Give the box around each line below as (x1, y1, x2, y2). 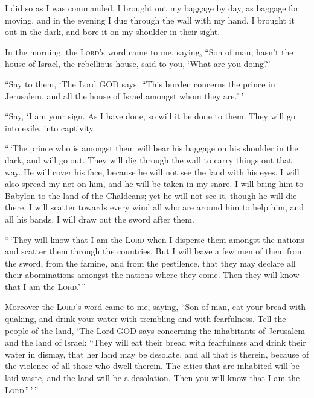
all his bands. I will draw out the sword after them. (5, 212, 194, 225)
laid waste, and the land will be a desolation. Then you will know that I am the (5, 371, 300, 384)
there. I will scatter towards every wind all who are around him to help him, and (5, 201, 304, 213)
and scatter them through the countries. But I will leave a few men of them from (5, 245, 304, 257)
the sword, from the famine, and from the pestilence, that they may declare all (5, 256, 296, 269)
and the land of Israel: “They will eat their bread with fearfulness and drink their (5, 336, 306, 349)
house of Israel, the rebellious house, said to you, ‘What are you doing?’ (5, 57, 271, 70)
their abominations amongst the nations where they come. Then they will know (5, 268, 300, 281)
